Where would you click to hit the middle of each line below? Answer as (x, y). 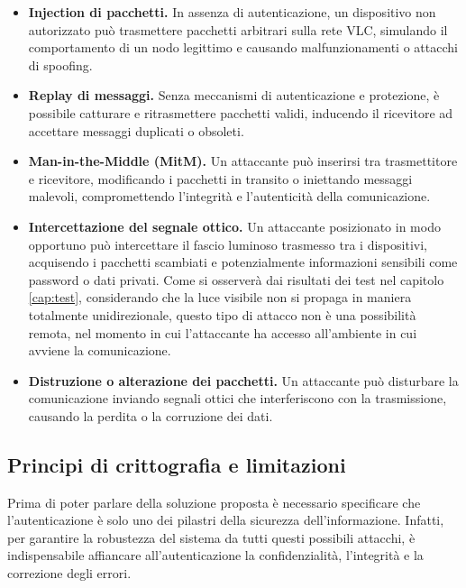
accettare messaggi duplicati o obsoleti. (136, 130)
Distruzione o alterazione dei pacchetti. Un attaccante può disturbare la (243, 380)
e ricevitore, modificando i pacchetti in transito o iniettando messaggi (220, 178)
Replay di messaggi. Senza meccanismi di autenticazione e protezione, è (234, 95)
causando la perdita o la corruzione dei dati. (151, 415)
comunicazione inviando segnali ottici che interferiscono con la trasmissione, (238, 398)
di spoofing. (60, 64)
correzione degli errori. (69, 573)
